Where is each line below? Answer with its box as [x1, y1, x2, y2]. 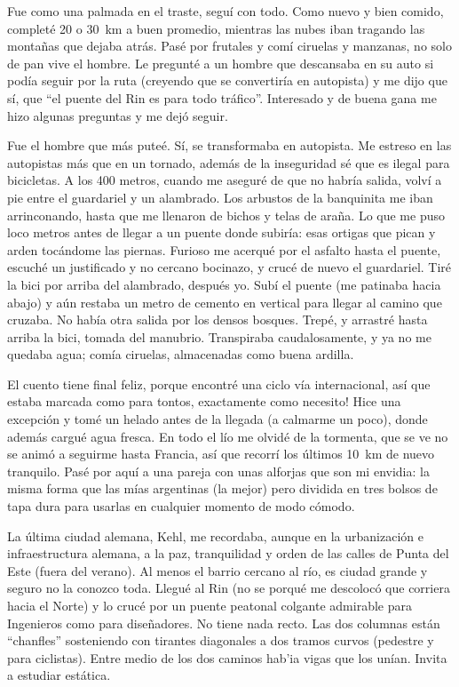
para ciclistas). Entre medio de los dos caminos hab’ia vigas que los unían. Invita [7, 648, 447, 667]
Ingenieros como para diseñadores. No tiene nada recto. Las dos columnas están [7, 613, 440, 632]
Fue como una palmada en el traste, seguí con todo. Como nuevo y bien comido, [7, 2, 444, 20]
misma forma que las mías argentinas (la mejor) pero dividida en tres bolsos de [7, 479, 438, 498]
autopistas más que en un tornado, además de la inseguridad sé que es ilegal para [7, 153, 450, 172]
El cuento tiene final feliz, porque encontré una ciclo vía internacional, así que [7, 374, 431, 393]
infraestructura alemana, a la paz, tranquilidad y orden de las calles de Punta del [7, 544, 449, 563]
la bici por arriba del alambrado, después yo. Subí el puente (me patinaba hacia [7, 275, 441, 293]
